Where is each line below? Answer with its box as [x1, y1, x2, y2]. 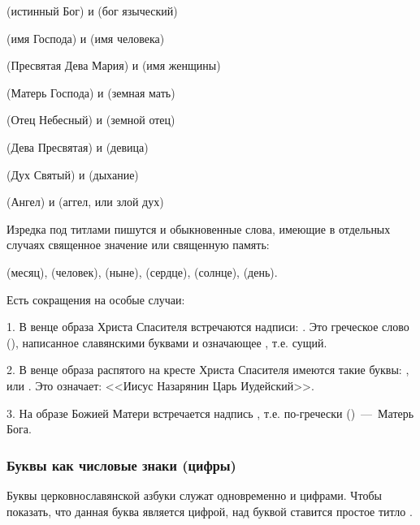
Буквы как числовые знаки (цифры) [6, 454, 236, 475]
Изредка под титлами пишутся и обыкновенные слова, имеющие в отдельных [6, 220, 391, 237]
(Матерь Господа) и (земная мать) [6, 84, 175, 101]
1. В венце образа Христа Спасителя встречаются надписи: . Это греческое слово [6, 318, 409, 335]
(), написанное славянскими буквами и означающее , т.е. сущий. [6, 334, 327, 351]
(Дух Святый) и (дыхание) [6, 166, 139, 183]
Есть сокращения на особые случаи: [6, 290, 185, 308]
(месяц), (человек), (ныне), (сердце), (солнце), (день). [6, 263, 278, 280]
